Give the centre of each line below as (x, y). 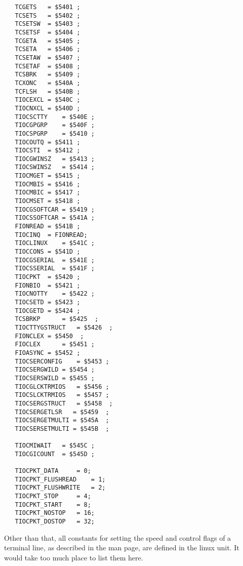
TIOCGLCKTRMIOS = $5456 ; (62, 387)
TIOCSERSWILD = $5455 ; (55, 378)
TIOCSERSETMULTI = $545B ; (62, 429)
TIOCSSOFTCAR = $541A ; (55, 218)
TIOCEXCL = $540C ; (48, 100)
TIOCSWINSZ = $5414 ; (55, 167)
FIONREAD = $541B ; (48, 227)
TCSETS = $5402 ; (48, 15)
